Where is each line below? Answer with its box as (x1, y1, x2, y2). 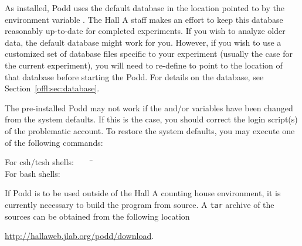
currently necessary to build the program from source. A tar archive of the (5, 198, 274, 210)
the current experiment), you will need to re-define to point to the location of (5, 59, 283, 71)
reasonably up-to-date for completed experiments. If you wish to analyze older (5, 25, 286, 37)
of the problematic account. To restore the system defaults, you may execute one (5, 124, 295, 136)
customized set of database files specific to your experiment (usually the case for (5, 47, 293, 60)
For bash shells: (5, 167, 60, 179)
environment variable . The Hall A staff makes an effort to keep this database (5, 13, 283, 25)
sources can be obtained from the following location (5, 210, 190, 222)
